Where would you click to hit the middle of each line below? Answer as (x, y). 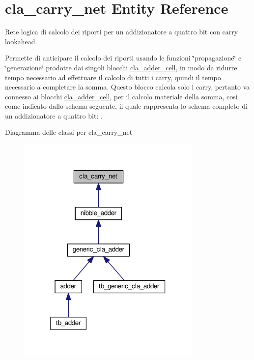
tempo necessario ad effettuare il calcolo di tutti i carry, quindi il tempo (113, 77)
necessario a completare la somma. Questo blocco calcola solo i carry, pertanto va (127, 87)
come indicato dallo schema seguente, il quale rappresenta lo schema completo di (126, 106)
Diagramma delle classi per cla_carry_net (69, 132)
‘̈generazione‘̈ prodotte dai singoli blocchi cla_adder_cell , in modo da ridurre (121, 67)
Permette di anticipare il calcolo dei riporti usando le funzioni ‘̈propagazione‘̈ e (123, 58)
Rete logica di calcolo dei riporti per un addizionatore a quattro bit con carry (122, 32)
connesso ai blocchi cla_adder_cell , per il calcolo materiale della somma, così (121, 96)
